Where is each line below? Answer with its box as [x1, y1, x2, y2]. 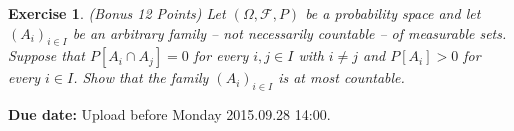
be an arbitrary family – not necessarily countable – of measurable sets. [72, 22, 507, 43]
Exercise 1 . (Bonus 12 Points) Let [8, 3, 226, 23]
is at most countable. [278, 67, 405, 88]
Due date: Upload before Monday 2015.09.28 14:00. [8, 104, 331, 125]
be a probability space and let [305, 3, 481, 23]
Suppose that [8, 45, 85, 66]
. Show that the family [73, 67, 209, 88]
